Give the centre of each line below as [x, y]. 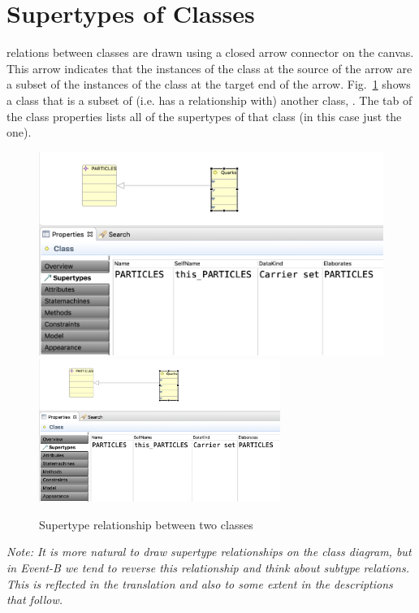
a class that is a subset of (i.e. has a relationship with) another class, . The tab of [209, 100]
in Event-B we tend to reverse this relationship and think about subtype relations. [208, 567]
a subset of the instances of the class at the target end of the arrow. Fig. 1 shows [209, 84]
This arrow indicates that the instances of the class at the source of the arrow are [209, 68]
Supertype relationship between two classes [146, 524]
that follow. [35, 600]
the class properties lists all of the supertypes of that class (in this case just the [204, 116]
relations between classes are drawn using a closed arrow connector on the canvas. [210, 52]
